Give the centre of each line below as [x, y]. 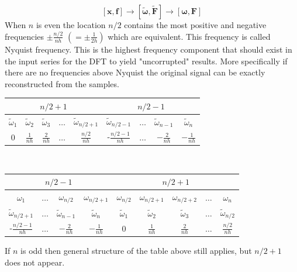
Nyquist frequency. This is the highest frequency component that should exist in [148, 49]
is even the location [71, 25]
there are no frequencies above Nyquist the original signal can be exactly [135, 72]
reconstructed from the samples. [62, 83]
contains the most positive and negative [195, 25]
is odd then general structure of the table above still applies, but [136, 250]
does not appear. [35, 262]
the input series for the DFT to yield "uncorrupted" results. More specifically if [146, 61]
